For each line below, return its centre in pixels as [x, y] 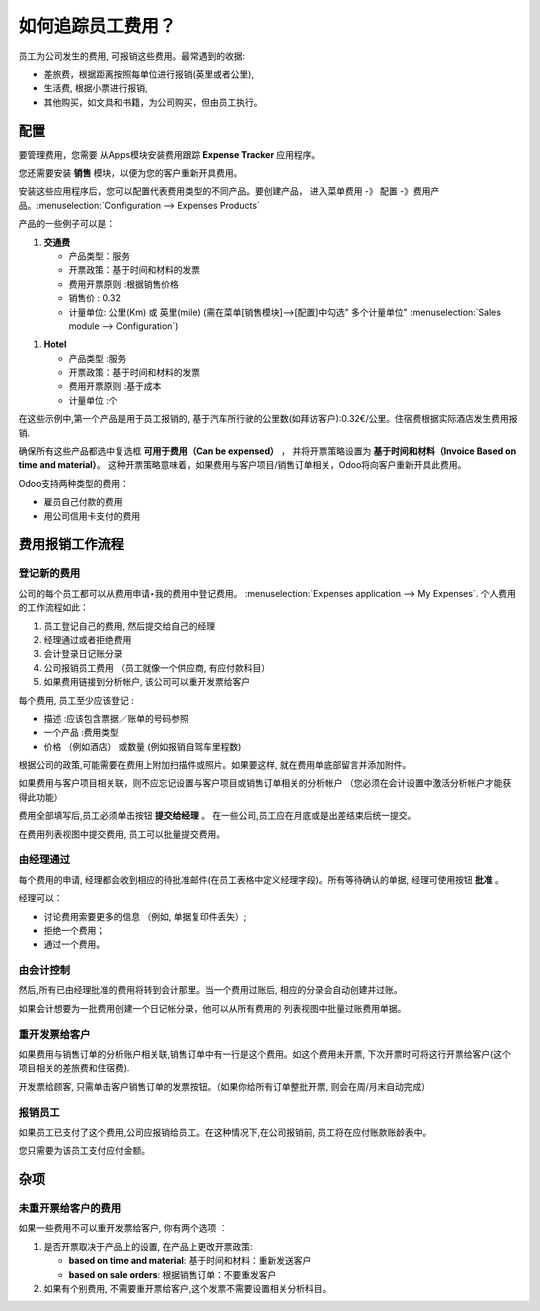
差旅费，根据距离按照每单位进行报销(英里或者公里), [149, 74]
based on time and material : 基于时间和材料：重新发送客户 [190, 1261]
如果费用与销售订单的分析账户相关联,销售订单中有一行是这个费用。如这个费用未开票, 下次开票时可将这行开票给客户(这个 [265, 1054]
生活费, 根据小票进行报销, [96, 88]
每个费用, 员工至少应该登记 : [76, 700]
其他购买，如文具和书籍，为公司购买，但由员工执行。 [153, 102]
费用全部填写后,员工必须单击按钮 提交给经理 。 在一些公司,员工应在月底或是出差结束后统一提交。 [217, 816]
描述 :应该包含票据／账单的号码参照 [116, 718]
